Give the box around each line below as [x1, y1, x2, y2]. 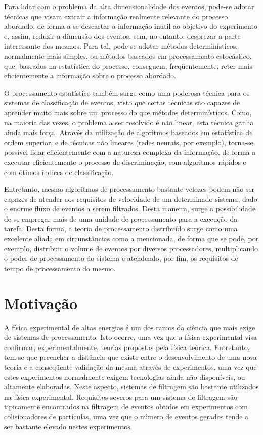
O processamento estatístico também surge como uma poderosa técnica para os [4, 87, 250, 98]
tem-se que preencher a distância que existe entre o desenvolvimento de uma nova [4, 352, 257, 362]
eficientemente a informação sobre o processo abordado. [4, 70, 176, 81]
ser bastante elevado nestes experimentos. [4, 421, 133, 431]
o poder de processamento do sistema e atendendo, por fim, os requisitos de [4, 253, 238, 264]
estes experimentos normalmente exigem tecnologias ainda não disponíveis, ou [4, 371, 245, 382]
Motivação [4, 292, 78, 313]
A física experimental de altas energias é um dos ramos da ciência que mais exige [4, 322, 255, 332]
